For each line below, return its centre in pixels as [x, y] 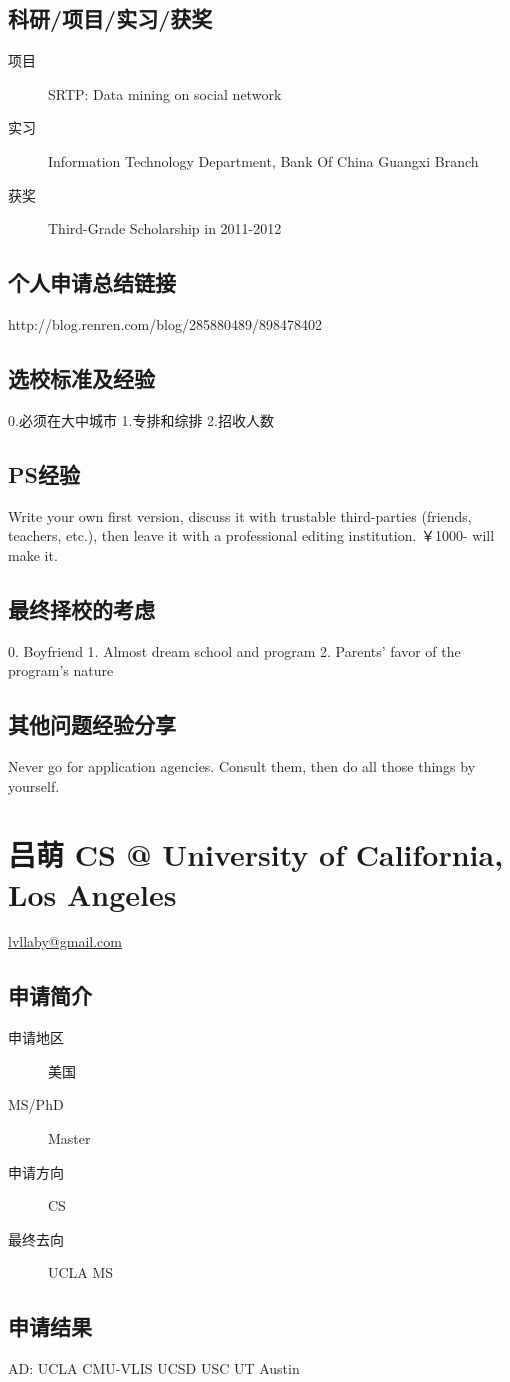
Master [69, 1138]
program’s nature [61, 670]
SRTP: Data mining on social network [165, 93]
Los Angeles [92, 893]
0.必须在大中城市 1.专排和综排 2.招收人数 [141, 419]
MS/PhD [36, 1104]
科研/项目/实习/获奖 [110, 18]
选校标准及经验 [81, 377]
